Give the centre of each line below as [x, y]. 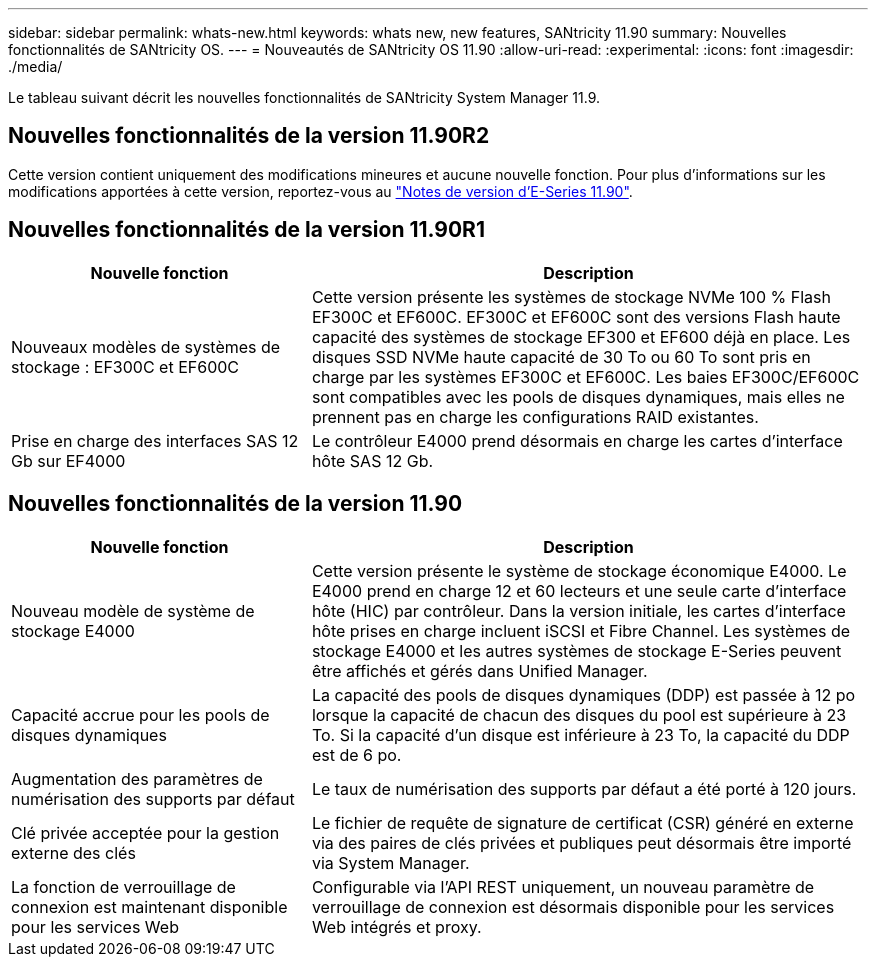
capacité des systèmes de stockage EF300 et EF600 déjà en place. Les [581, 336]
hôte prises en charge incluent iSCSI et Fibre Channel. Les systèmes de [581, 630]
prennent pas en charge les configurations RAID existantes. [535, 416]
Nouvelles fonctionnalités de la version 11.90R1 [246, 230]
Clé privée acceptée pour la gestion [145, 832]
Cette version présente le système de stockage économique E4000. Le [579, 570]
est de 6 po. [356, 754]
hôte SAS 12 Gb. [372, 460]
